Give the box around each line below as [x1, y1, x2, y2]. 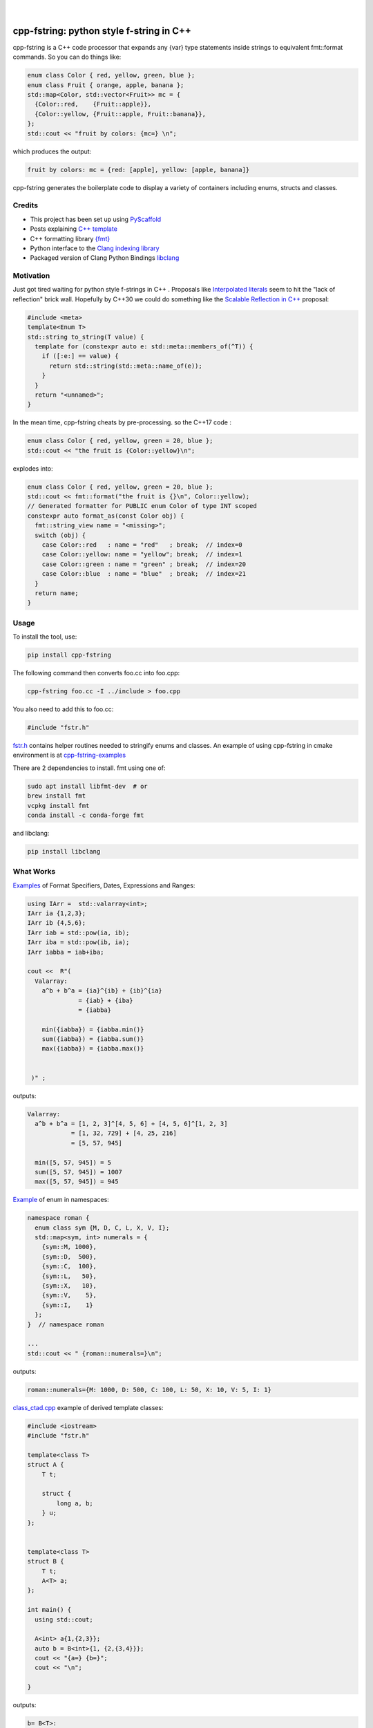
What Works [12, 867, 56, 876]
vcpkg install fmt [27, 802, 90, 809]
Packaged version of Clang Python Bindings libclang [30, 254, 180, 262]
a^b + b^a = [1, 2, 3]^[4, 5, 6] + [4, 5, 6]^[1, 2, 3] [35, 1120, 228, 1127]
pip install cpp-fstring [27, 651, 112, 659]
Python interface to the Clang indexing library [30, 244, 160, 252]
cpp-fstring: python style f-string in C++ [12, 25, 191, 37]
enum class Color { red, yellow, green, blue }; [27, 71, 195, 79]
